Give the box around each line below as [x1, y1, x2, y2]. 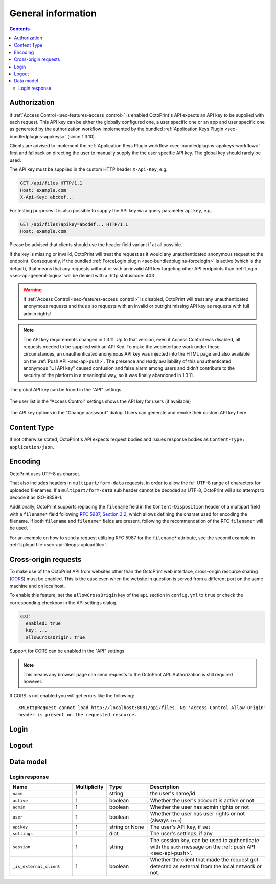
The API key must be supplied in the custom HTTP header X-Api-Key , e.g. [9, 166, 168, 172]
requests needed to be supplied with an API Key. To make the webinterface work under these [23, 343, 220, 350]
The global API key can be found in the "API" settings [9, 386, 122, 392]
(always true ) [150, 816, 182, 824]
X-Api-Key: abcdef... [20, 194, 75, 201]
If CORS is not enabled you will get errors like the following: [9, 693, 135, 699]
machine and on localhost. [9, 583, 65, 589]
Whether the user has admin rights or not [150, 804, 249, 811]
